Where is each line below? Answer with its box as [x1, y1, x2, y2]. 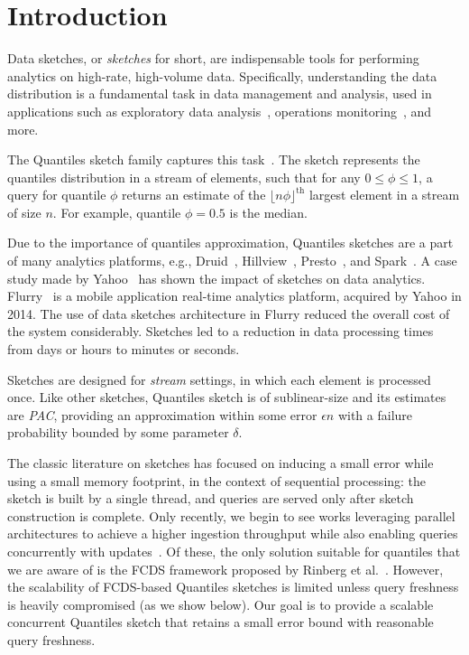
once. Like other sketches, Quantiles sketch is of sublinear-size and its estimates [7, 388, 446, 407]
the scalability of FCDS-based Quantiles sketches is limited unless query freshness [7, 577, 459, 596]
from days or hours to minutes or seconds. [7, 340, 240, 359]
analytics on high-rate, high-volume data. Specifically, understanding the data [7, 66, 437, 85]
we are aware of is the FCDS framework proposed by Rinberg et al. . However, [7, 559, 444, 578]
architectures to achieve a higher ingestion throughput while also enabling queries [7, 524, 458, 543]
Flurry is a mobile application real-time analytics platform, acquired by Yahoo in [7, 286, 462, 305]
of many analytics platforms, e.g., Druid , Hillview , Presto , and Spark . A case [7, 251, 457, 270]
